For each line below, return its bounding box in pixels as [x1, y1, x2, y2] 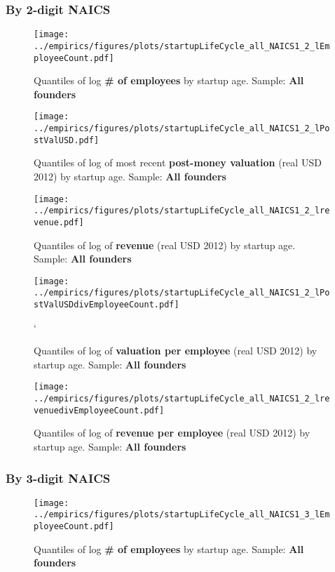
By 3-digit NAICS [6, 469, 111, 486]
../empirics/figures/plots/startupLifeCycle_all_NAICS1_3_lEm [34, 510, 330, 520]
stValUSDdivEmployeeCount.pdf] [34, 300, 179, 310]
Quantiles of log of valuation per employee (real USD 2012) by [34, 343, 317, 358]
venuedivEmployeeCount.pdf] [34, 405, 165, 415]
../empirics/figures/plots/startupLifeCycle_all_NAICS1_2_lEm [34, 41, 330, 51]
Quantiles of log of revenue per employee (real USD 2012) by [34, 425, 310, 440]
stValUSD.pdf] [34, 135, 100, 145]
